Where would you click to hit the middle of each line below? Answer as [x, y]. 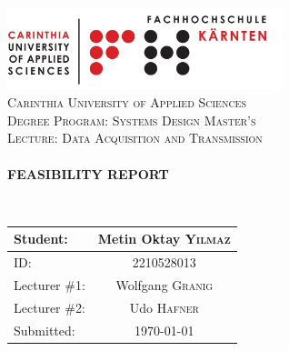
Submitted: [45, 330]
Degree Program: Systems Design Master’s [132, 120]
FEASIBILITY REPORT [88, 173]
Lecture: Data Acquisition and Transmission [135, 138]
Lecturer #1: [50, 285]
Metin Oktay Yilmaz [164, 239]
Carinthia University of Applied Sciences [127, 102]
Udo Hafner [164, 307]
